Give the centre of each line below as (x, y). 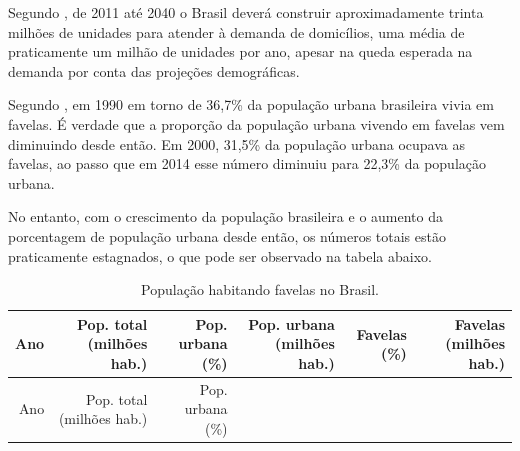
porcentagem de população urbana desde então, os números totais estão (227, 235)
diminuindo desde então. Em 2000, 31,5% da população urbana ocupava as (236, 143)
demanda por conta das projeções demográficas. (154, 70)
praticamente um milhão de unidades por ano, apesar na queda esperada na (240, 51)
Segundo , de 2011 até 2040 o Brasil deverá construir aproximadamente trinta (246, 12)
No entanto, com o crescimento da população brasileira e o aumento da (226, 216)
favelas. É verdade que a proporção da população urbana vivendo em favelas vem (256, 123)
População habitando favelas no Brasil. (260, 289)
